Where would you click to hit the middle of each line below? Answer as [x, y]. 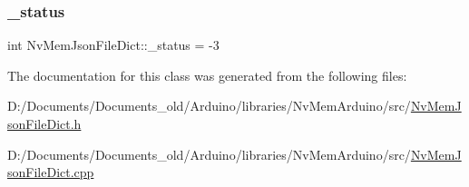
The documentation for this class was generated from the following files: [207, 75]
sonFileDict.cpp [51, 172]
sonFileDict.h [44, 123]
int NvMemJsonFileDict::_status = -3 [113, 45]
